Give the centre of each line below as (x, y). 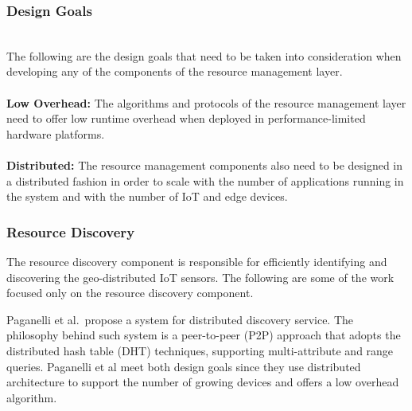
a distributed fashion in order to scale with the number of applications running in (205, 180)
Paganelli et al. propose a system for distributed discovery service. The (180, 319)
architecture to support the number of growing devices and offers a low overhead (203, 382)
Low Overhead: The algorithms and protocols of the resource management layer (206, 102)
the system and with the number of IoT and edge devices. (147, 196)
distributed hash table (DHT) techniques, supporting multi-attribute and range (200, 350)
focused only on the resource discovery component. (130, 293)
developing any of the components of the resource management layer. (175, 71)
